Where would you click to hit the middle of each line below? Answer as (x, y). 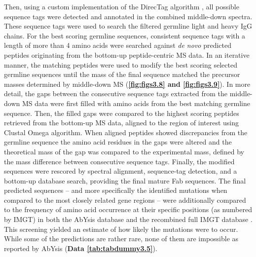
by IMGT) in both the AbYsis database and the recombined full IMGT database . (128, 219)
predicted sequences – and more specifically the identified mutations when (116, 190)
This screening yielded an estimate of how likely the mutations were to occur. (121, 229)
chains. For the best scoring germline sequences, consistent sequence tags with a (125, 35)
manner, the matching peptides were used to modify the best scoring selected (121, 64)
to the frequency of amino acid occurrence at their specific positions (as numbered (128, 209)
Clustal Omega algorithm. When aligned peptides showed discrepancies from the (126, 132)
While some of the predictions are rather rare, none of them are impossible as (121, 239)
